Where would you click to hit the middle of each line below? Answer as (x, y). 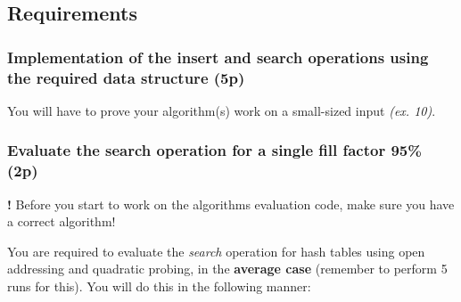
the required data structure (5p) (126, 77)
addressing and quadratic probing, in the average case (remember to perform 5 (227, 269)
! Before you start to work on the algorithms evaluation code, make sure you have (231, 204)
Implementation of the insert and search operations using (218, 57)
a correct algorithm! (62, 221)
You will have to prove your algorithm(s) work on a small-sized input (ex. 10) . (222, 110)
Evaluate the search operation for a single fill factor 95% (214, 150)
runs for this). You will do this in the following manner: (159, 286)
